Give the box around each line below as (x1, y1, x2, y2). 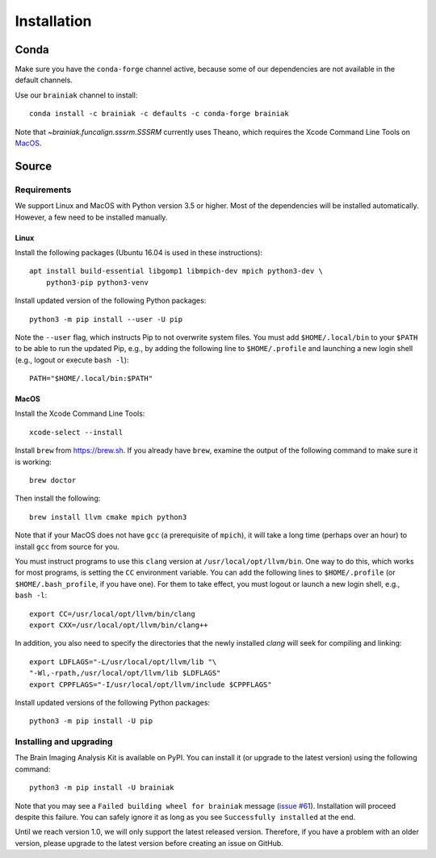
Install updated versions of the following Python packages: (15, 697, 210, 707)
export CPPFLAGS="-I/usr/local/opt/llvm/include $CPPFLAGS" (29, 680, 272, 689)
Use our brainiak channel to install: (15, 90, 138, 100)
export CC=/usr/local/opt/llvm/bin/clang (29, 609, 195, 618)
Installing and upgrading (15, 736, 113, 747)
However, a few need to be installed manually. (15, 212, 168, 222)
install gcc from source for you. (15, 542, 120, 551)
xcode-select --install (29, 428, 124, 437)
